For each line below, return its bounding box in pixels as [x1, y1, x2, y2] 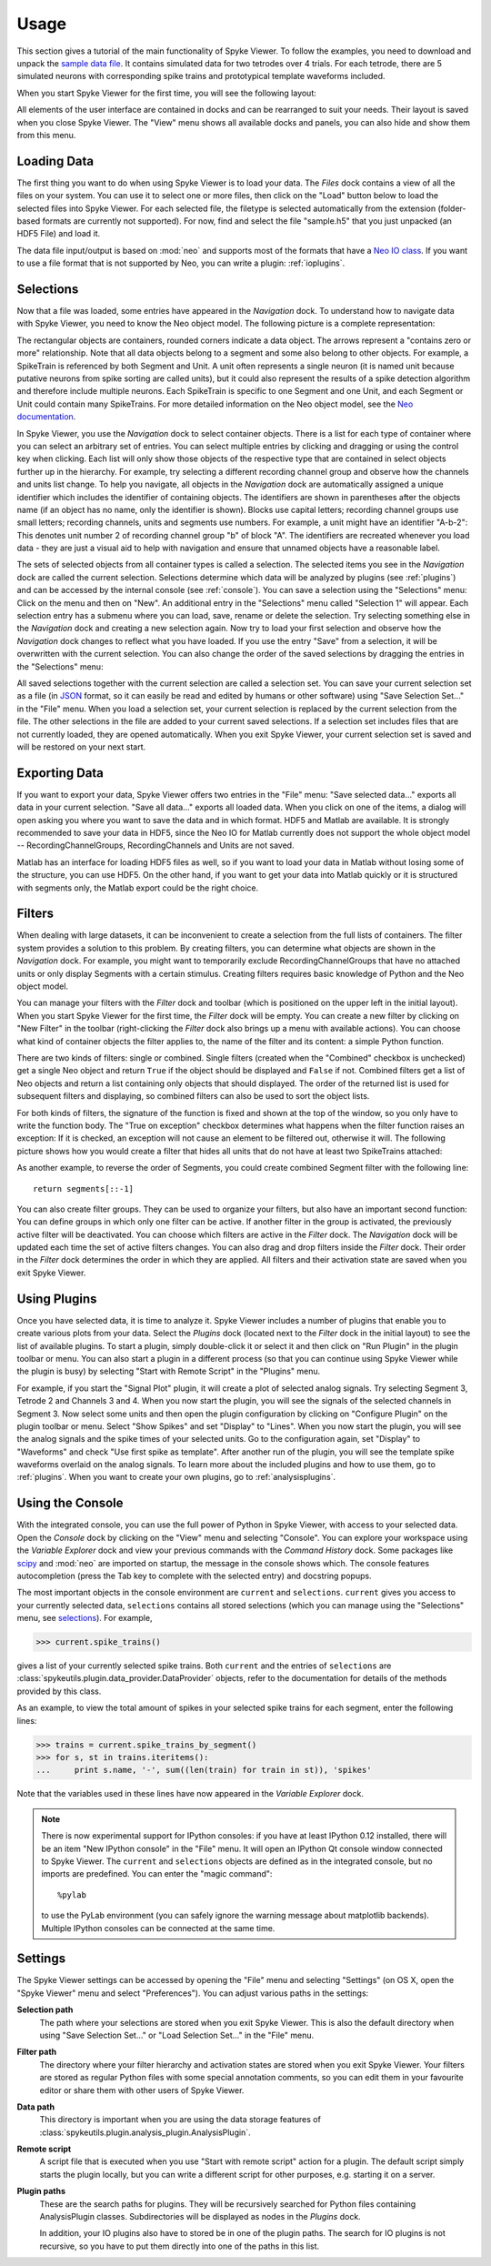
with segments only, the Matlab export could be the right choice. [16, 882, 259, 893]
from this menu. [16, 129, 76, 140]
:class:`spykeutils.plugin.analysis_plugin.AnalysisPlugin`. [39, 2127, 251, 2138]
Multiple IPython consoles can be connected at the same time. [41, 1922, 276, 1933]
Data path [16, 2101, 55, 2112]
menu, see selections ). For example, [16, 1613, 153, 1624]
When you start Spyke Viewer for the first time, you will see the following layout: [16, 87, 317, 98]
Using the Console [16, 1496, 124, 1511]
